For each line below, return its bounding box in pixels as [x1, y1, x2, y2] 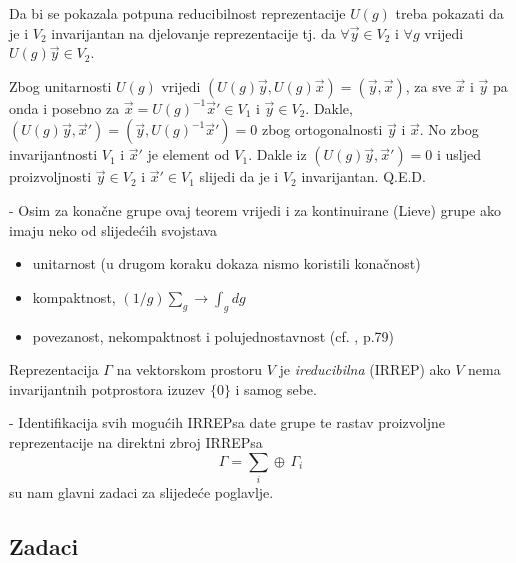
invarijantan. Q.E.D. [301, 166, 426, 187]
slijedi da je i [199, 166, 279, 187]
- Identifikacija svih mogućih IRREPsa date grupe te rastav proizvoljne [9, 412, 445, 433]
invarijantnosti [9, 144, 98, 165]
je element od [147, 144, 230, 165]
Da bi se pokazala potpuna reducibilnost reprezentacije [9, 3, 346, 23]
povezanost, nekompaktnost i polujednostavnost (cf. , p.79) [32, 325, 395, 346]
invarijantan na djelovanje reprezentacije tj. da [51, 22, 336, 43]
